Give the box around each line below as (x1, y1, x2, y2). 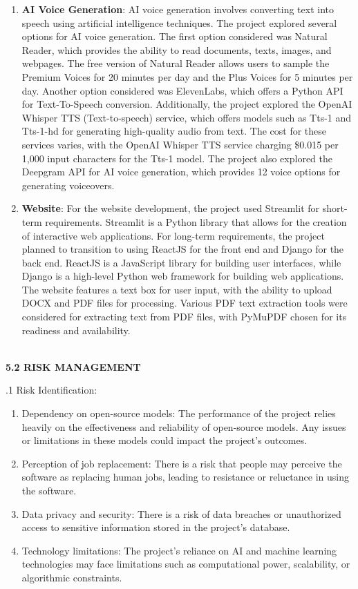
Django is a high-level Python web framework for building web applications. (21, 269, 344, 283)
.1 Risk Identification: (6, 383, 97, 397)
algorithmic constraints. (21, 570, 122, 584)
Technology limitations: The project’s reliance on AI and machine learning (21, 543, 337, 557)
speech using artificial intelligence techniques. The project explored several (21, 15, 337, 30)
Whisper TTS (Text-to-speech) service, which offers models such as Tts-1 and (21, 110, 352, 124)
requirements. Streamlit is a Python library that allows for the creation (45, 214, 347, 229)
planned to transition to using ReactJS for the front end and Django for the (21, 242, 344, 256)
